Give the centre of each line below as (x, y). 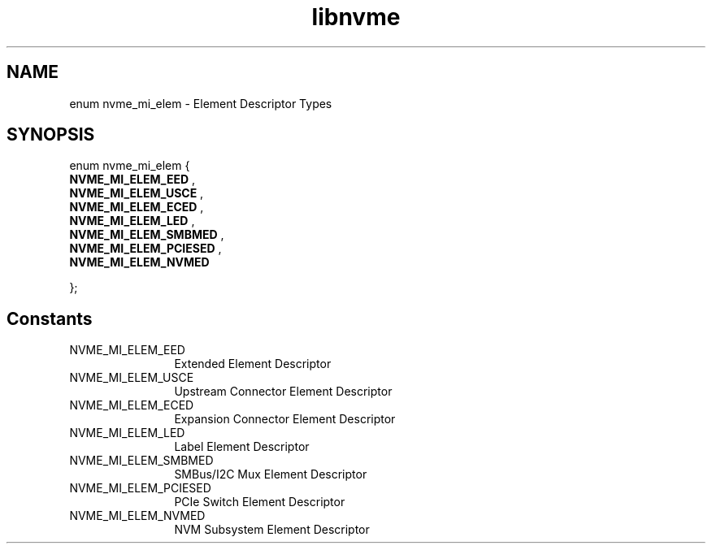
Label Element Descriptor (242, 447)
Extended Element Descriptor (253, 364)
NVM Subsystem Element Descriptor (272, 530)
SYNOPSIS (51, 135)
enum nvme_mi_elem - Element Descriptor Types (201, 103)
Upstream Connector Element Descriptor (283, 392)
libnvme (356, 17)
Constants (50, 318)
